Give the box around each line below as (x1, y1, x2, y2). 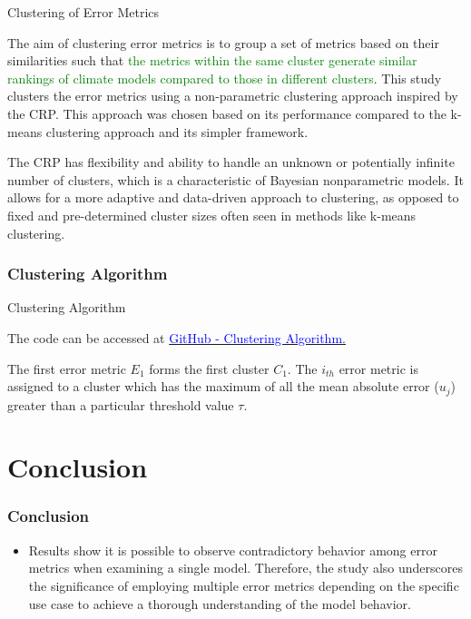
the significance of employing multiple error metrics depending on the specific (28, 575, 459, 594)
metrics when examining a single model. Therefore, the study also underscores (28, 558, 463, 577)
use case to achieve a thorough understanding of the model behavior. (28, 594, 411, 613)
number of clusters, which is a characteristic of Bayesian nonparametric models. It (7, 170, 464, 189)
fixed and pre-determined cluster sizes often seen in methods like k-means (7, 205, 417, 224)
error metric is (339, 359, 418, 378)
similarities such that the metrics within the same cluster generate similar (7, 51, 417, 70)
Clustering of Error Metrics (7, 3, 160, 21)
